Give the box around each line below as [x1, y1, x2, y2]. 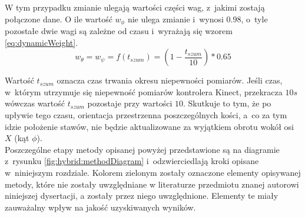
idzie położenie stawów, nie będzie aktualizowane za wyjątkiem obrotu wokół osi [5, 120, 294, 132]
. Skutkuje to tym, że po [183, 97, 271, 109]
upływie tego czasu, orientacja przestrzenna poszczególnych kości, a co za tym [5, 109, 287, 121]
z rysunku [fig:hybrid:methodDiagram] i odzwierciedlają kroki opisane [5, 155, 259, 167]
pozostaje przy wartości [87, 97, 173, 109]
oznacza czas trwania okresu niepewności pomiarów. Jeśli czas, [57, 74, 283, 86]
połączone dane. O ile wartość [5, 12, 112, 25]
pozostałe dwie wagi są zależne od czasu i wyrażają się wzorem [5, 25, 233, 37]
